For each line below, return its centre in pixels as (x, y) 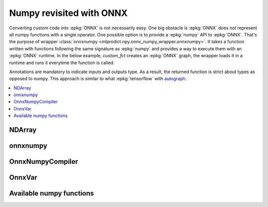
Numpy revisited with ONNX (68, 13)
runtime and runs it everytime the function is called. (62, 63)
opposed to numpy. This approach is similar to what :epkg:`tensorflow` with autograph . (98, 79)
